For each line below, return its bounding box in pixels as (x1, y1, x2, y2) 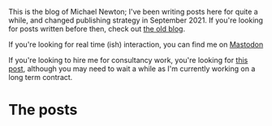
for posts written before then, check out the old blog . (8, 24, 185, 33)
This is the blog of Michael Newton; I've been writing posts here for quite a (8, 7, 258, 16)
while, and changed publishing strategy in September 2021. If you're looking (8, 15, 264, 25)
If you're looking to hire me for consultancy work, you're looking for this (8, 56, 248, 65)
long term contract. (8, 73, 73, 82)
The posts (8, 101, 78, 120)
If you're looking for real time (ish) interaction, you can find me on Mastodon (8, 40, 264, 49)
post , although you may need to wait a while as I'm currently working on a (8, 64, 256, 73)
